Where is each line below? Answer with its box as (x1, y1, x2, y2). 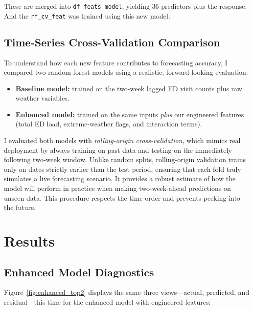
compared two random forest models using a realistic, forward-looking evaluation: (4, 67, 248, 77)
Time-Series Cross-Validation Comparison (4, 34, 220, 49)
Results (4, 231, 55, 251)
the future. (4, 202, 36, 212)
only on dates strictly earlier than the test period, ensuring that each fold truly (4, 164, 241, 174)
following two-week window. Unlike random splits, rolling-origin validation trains (4, 154, 246, 165)
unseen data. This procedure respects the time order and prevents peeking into (4, 192, 240, 203)
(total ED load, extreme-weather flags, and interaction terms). (15, 119, 202, 129)
